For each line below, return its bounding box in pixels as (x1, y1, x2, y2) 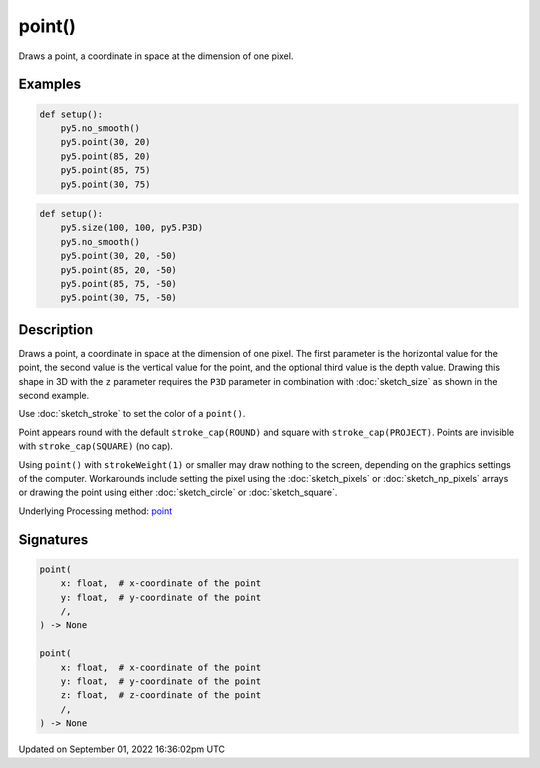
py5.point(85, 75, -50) (60, 278, 177, 290)
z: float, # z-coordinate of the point (60, 690, 262, 701)
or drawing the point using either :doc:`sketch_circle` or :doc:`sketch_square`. (18, 486, 338, 499)
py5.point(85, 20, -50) (60, 264, 177, 275)
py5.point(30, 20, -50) (60, 250, 177, 262)
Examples (18, 76, 82, 93)
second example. (18, 390, 90, 402)
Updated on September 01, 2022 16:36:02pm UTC (18, 743, 225, 755)
